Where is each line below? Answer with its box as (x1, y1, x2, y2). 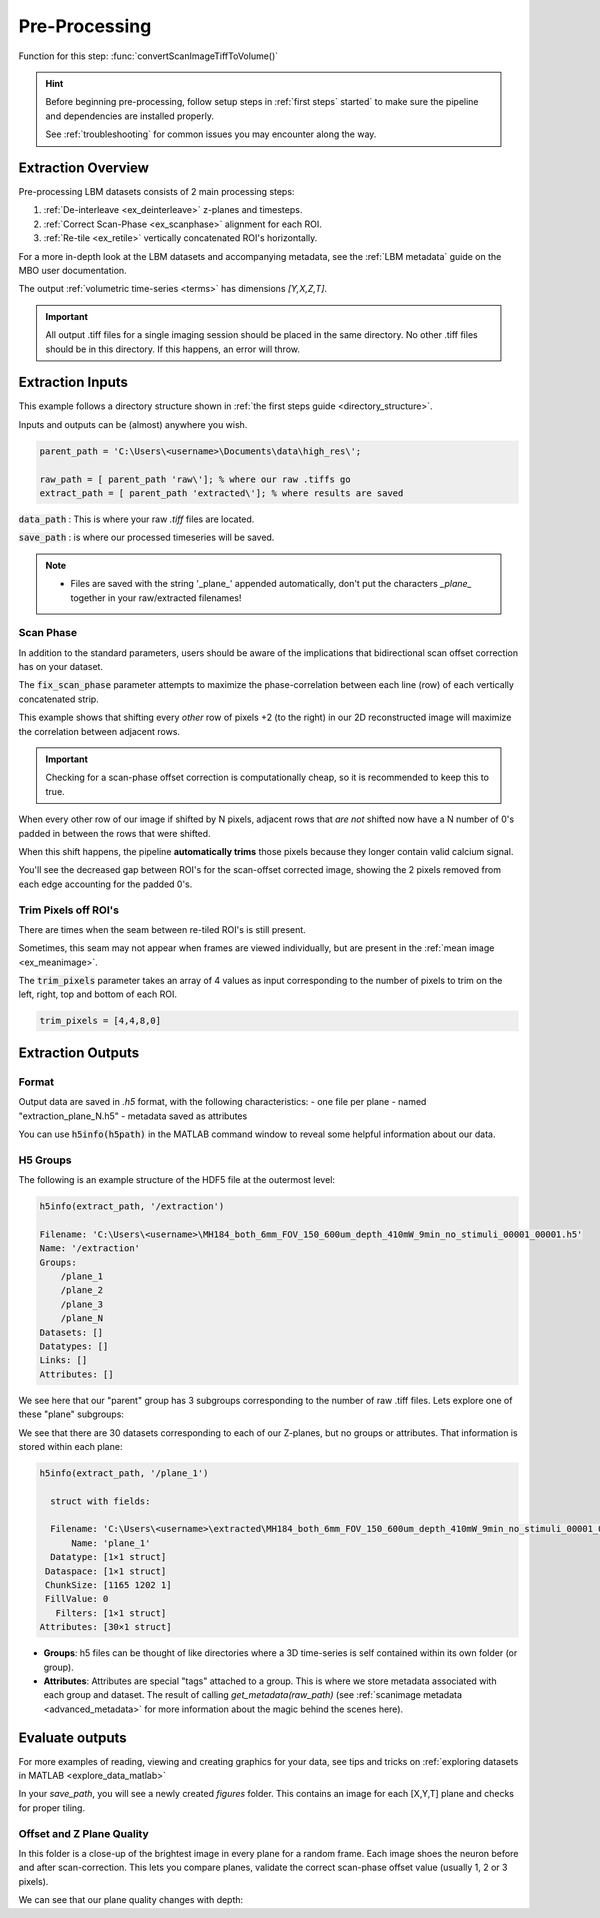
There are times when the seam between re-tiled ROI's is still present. (18, 923, 307, 935)
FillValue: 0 (45, 1593, 109, 1605)
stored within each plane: (18, 1440, 123, 1452)
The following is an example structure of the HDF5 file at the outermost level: (18, 1174, 335, 1186)
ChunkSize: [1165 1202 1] (45, 1580, 172, 1591)
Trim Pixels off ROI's (18, 903, 120, 917)
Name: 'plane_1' (71, 1537, 151, 1549)
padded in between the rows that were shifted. (18, 827, 211, 839)
